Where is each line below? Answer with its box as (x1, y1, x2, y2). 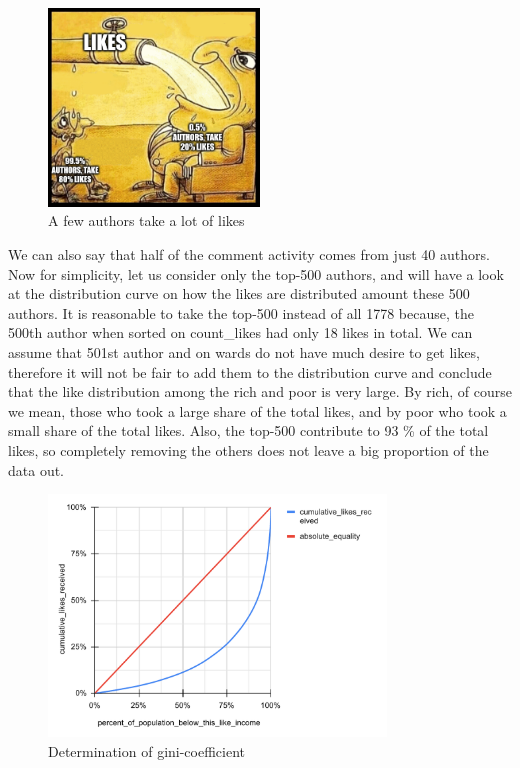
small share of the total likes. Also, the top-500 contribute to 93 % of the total (8, 420, 489, 441)
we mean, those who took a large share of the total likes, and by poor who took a (8, 400, 507, 421)
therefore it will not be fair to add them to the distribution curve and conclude (8, 361, 492, 382)
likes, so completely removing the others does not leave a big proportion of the (8, 439, 489, 460)
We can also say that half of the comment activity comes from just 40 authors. (8, 244, 490, 265)
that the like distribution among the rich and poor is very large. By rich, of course (8, 381, 512, 402)
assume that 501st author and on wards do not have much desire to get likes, (8, 342, 480, 363)
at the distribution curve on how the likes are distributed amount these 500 (8, 283, 470, 304)
